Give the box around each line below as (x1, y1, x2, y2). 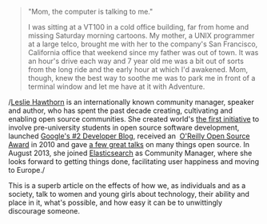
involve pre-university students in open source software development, (8, 123, 240, 132)
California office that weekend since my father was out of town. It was (27, 48, 259, 57)
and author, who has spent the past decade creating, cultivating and (8, 106, 233, 115)
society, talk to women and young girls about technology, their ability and (8, 190, 250, 198)
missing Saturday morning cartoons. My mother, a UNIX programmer (27, 31, 255, 40)
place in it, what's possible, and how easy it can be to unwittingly (8, 198, 222, 207)
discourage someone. (8, 206, 80, 215)
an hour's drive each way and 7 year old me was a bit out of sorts (27, 56, 244, 66)
